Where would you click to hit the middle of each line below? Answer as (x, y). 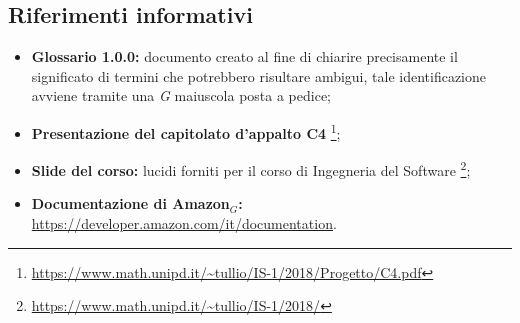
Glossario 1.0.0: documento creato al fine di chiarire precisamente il (244, 56)
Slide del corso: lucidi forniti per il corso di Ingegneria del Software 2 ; (251, 168)
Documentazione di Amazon (130, 203)
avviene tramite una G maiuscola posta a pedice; (181, 95)
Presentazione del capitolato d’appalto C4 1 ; (186, 131)
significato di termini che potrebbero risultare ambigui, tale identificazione (259, 75)
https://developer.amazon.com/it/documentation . (184, 223)
